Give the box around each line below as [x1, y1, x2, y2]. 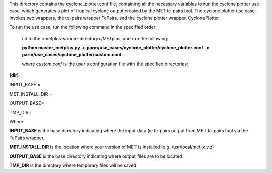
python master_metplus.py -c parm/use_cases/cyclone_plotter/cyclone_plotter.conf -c [22, 44, 210, 50]
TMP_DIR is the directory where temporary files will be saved [9, 162, 137, 168]
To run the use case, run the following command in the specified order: [9, 24, 157, 30]
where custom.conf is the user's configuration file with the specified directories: [22, 61, 188, 67]
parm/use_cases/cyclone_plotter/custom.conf [22, 52, 122, 58]
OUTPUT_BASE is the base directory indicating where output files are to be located [9, 153, 182, 159]
